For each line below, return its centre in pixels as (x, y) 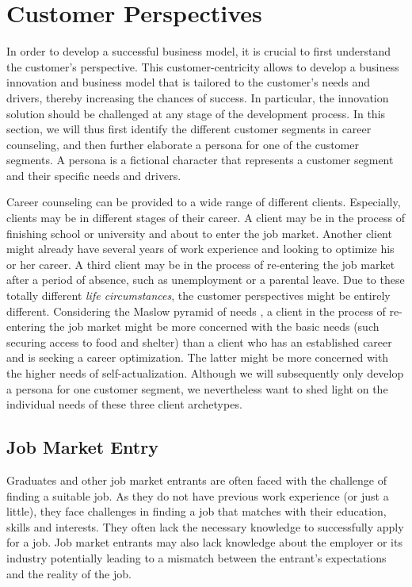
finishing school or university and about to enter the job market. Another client (199, 233)
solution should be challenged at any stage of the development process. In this (196, 113)
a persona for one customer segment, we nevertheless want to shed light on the (197, 388)
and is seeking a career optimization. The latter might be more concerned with (198, 357)
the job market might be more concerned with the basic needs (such (214, 326)
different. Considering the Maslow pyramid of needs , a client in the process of (196, 311)
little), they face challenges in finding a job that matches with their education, (196, 511)
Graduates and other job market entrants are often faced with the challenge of (196, 480)
